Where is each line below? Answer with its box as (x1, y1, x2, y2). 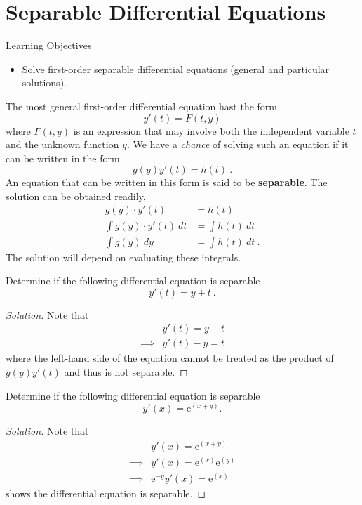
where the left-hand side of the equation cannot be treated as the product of (6, 350, 334, 365)
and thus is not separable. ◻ (64, 365, 188, 379)
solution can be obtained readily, (6, 188, 146, 203)
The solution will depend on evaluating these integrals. (6, 249, 241, 264)
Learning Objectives (6, 38, 92, 53)
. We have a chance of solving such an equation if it (126, 137, 349, 152)
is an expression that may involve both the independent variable (73, 123, 349, 138)
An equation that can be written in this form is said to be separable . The (6, 175, 328, 190)
